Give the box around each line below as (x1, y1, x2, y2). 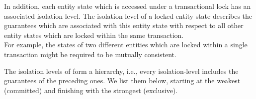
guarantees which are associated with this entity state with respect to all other (4, 20, 244, 31)
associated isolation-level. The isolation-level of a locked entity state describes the (4, 10, 253, 21)
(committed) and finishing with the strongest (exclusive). (4, 85, 178, 95)
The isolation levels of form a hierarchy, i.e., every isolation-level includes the (4, 66, 239, 76)
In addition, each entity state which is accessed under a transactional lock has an (4, 1, 251, 11)
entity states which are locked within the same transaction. (4, 30, 184, 40)
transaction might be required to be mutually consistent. (4, 49, 176, 59)
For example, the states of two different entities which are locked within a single (4, 39, 248, 50)
